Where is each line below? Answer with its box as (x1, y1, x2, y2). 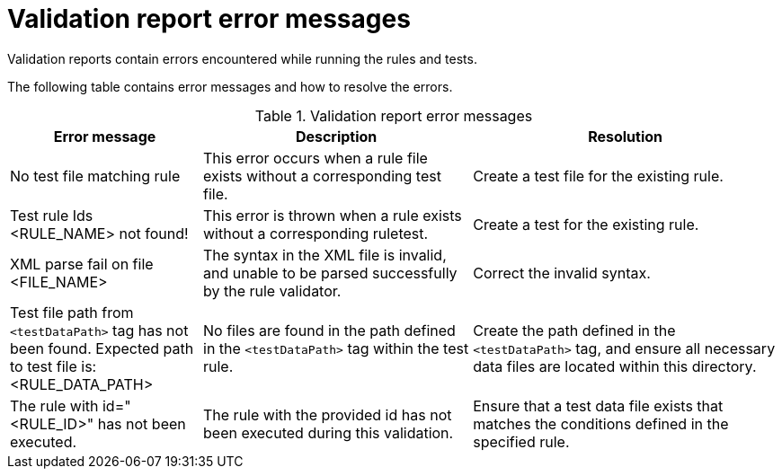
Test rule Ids (10, 206, 93, 225)
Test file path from (10, 303, 134, 322)
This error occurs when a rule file (203, 148, 428, 167)
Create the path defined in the (473, 321, 676, 339)
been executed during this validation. (203, 423, 454, 442)
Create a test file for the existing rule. (473, 166, 724, 185)
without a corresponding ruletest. (203, 224, 429, 242)
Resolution (588, 127, 663, 145)
